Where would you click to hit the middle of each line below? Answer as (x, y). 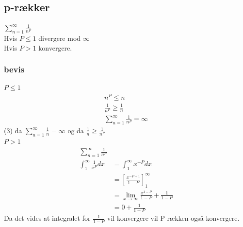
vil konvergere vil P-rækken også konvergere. (173, 218)
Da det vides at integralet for (47, 218)
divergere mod (60, 38)
